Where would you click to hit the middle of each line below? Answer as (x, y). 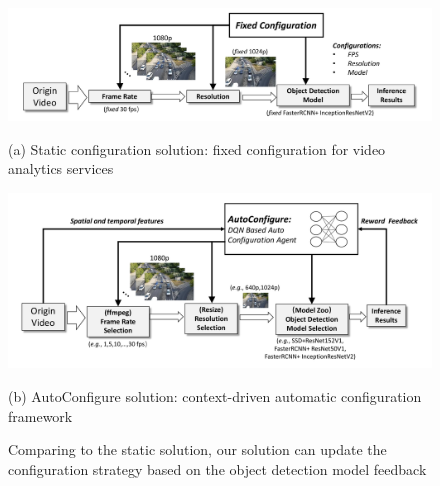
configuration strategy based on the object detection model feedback (217, 468)
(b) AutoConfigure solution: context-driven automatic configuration (215, 395)
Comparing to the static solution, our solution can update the (197, 449)
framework (40, 415)
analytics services (61, 168)
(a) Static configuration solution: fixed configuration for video (197, 148)
